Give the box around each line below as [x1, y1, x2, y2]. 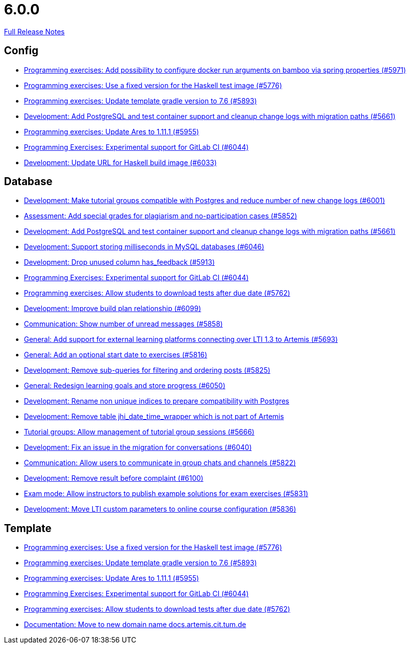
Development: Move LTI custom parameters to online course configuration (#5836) [24, 505, 296, 514]
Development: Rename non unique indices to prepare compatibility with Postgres [24, 397, 289, 406]
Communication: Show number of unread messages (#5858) [24, 320, 223, 328]
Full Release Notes [4, 27, 65, 36]
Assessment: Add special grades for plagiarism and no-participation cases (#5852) [24, 212, 297, 220]
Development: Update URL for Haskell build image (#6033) [24, 158, 217, 167]
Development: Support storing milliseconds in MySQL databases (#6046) [24, 242, 265, 251]
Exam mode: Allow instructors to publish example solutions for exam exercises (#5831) [24, 489, 308, 498]
